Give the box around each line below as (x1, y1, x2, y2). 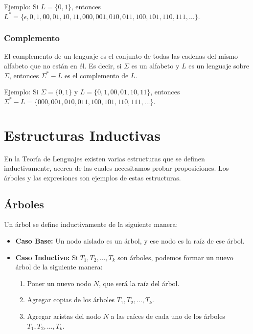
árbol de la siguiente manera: (15, 262, 103, 272)
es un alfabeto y (131, 61, 180, 70)
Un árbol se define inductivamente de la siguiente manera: (4, 219, 178, 229)
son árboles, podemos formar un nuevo (117, 252, 233, 262)
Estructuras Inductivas (4, 125, 161, 145)
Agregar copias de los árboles (27, 294, 115, 305)
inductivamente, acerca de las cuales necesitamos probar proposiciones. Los (4, 163, 229, 173)
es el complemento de (64, 70, 129, 80)
